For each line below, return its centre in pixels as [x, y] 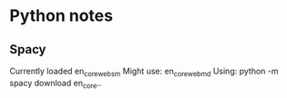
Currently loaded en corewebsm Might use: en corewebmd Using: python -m [144, 72]
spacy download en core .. [56, 84]
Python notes [61, 16]
